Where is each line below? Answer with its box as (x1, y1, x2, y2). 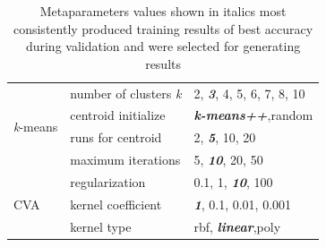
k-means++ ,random (193, 106, 313, 124)
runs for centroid (70, 128, 162, 147)
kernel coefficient (70, 194, 162, 213)
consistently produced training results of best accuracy (13, 19, 313, 38)
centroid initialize (70, 106, 166, 124)
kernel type (70, 217, 132, 235)
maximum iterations (70, 150, 181, 169)
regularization (70, 173, 146, 191)
